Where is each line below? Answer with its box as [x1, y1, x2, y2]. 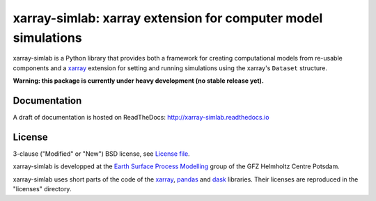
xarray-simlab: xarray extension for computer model [13, 10, 323, 26]
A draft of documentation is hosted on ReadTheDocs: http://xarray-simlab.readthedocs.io [13, 113, 269, 122]
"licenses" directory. [13, 185, 72, 193]
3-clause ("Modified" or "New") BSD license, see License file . [13, 150, 191, 158]
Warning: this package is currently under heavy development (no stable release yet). [13, 77, 265, 85]
